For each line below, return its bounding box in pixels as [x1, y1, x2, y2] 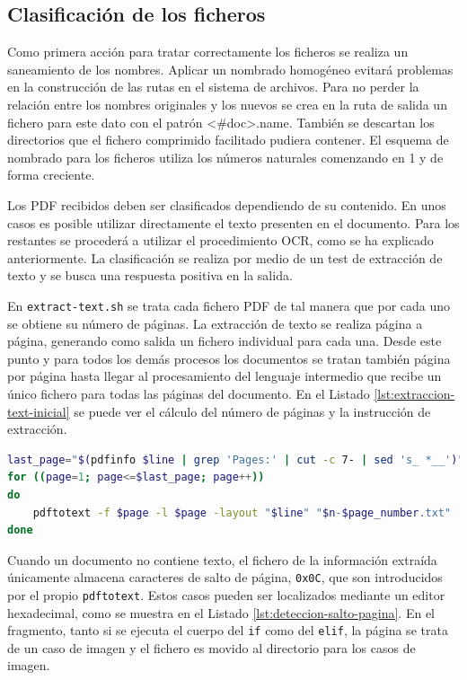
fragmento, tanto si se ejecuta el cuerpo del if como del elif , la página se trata [7, 621, 448, 640]
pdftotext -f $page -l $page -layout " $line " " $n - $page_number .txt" [32, 506, 452, 519]
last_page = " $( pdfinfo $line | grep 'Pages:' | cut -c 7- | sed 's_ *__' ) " [7, 453, 464, 466]
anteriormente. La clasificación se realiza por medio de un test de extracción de [7, 248, 443, 267]
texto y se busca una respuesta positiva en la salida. [7, 266, 293, 285]
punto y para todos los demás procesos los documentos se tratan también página [7, 349, 451, 367]
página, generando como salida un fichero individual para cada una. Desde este [7, 331, 442, 350]
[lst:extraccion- [374, 384, 455, 402]
